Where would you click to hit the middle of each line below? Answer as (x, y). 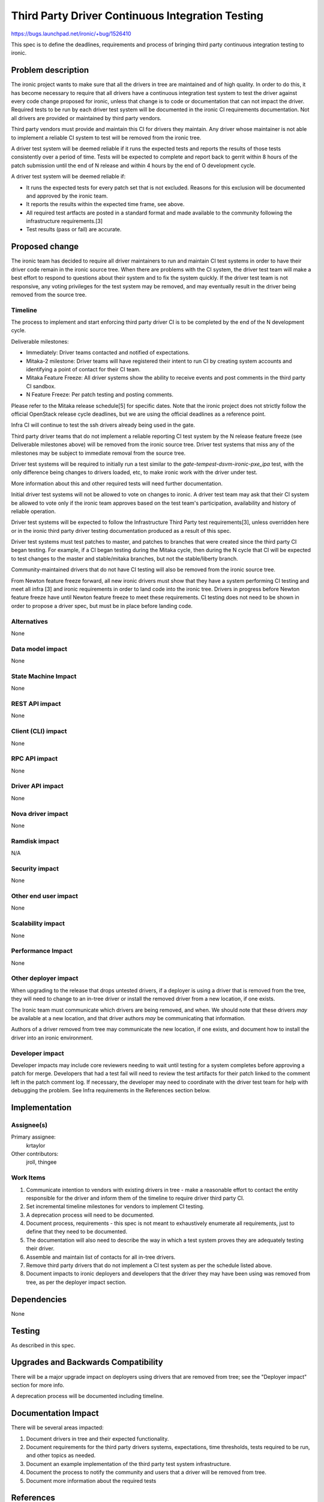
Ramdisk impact (35, 841)
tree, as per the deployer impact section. (76, 1282)
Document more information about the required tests (91, 1480)
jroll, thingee (41, 1162)
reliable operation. (34, 511)
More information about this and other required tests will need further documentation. (117, 483)
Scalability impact (38, 923)
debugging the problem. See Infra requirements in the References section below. (111, 1090)
